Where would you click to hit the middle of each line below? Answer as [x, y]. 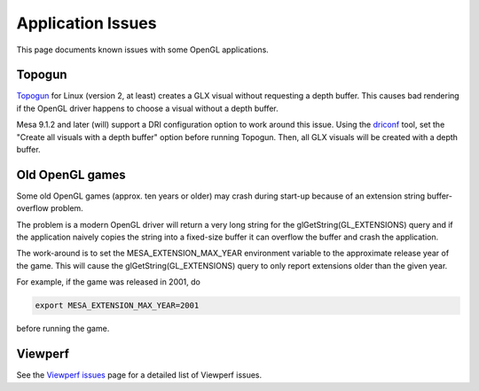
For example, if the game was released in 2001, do [109, 282]
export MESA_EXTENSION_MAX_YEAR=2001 [117, 305]
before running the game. [63, 329]
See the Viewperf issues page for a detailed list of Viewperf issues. [139, 375]
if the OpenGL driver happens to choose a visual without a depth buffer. [147, 108]
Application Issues [86, 23]
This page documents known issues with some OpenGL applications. [143, 50]
